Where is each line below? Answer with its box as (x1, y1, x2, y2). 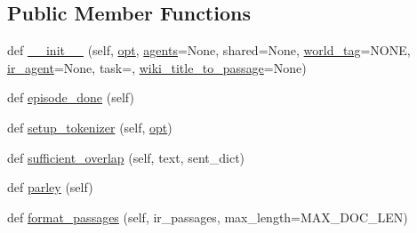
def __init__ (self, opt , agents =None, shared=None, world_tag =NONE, (7, 41, 411, 60)
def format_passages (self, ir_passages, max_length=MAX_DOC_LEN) (7, 207, 408, 226)
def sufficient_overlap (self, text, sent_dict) (7, 148, 245, 166)
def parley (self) (7, 178, 93, 197)
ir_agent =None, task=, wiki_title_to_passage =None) (7, 58, 307, 76)
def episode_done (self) (7, 88, 134, 107)
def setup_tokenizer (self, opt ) (7, 117, 172, 136)
